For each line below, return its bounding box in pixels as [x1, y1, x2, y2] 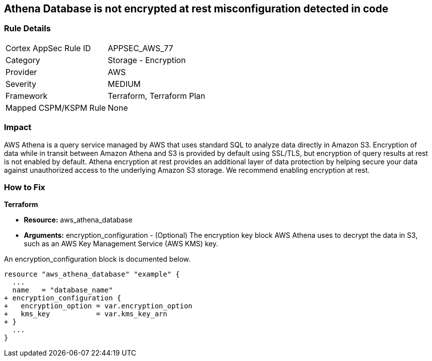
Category [5, 55, 40, 65]
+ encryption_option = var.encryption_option [4, 302, 193, 310]
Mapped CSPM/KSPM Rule [5, 102, 106, 113]
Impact [4, 122, 32, 133]
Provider [5, 67, 37, 77]
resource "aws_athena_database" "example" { [4, 270, 180, 279]
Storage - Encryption [108, 55, 186, 65]
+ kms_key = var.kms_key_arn [4, 310, 167, 318]
